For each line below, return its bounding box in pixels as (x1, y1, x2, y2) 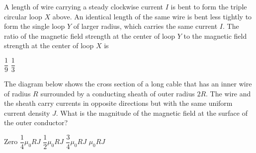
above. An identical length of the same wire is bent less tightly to (52, 11, 252, 21)
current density (4, 107, 50, 118)
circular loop (4, 11, 42, 21)
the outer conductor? (4, 117, 68, 128)
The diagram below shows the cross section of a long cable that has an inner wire (4, 78, 252, 89)
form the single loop (4, 21, 65, 31)
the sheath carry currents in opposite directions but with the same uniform (4, 98, 233, 108)
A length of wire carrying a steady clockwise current (4, 1, 163, 11)
